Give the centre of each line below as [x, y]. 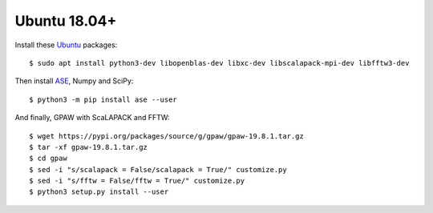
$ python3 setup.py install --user [99, 192]
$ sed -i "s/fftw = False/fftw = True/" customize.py [137, 181]
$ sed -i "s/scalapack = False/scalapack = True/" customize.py [158, 169]
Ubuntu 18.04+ [66, 21]
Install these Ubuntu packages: [66, 45]
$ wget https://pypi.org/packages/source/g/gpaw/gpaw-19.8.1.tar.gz [166, 136]
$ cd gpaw [48, 159]
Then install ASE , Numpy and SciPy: [74, 81]
